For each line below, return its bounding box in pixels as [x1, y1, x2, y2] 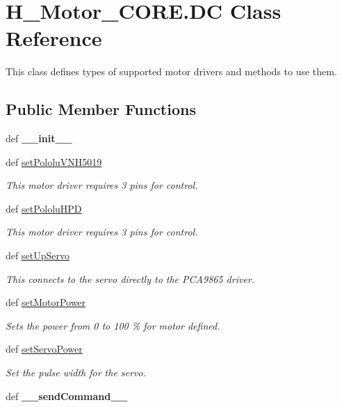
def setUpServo [6, 248, 70, 263]
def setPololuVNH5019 [6, 154, 102, 169]
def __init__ [6, 131, 72, 146]
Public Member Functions [6, 98, 196, 120]
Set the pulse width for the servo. [6, 365, 146, 380]
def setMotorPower [6, 295, 86, 309]
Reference [6, 24, 102, 52]
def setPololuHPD [6, 201, 82, 215]
